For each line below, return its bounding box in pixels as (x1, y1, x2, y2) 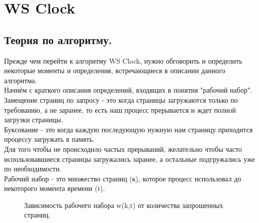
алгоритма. (4, 75, 37, 85)
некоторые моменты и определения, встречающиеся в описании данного (4, 65, 225, 76)
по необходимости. (4, 163, 62, 174)
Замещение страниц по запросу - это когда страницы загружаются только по (4, 94, 238, 105)
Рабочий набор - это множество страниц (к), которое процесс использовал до (4, 173, 241, 183)
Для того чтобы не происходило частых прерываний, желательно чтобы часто (4, 143, 242, 154)
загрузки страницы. (4, 114, 63, 125)
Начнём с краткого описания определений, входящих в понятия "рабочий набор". (4, 85, 252, 95)
